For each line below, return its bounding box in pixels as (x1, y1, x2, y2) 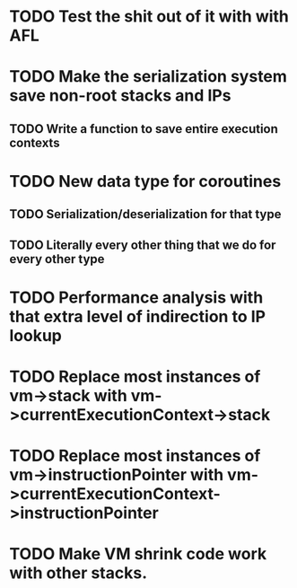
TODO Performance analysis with (9, 287, 264, 307)
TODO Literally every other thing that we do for (9, 237, 276, 252)
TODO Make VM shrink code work (9, 544, 267, 565)
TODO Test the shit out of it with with (9, 6, 290, 27)
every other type (9, 251, 105, 267)
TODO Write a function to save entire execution (9, 121, 278, 136)
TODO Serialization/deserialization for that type (9, 206, 282, 222)
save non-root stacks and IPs (9, 85, 231, 106)
